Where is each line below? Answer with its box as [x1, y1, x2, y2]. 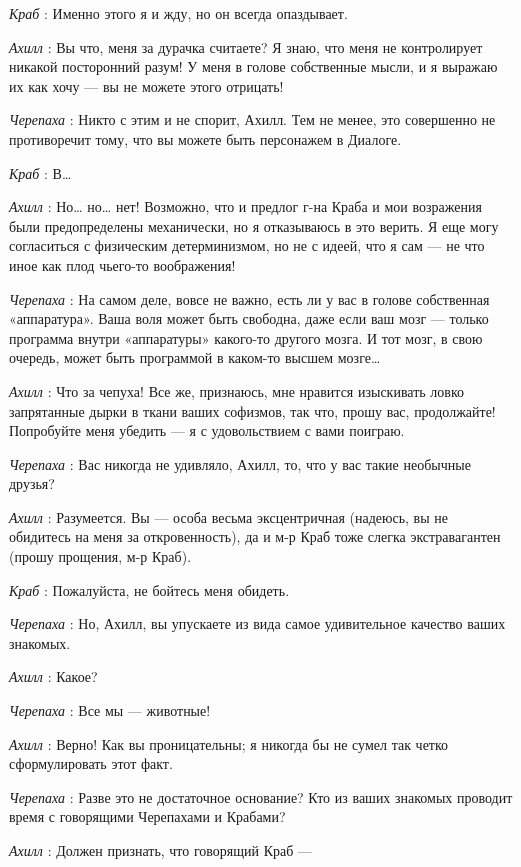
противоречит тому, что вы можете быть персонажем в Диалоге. [9, 128, 402, 149]
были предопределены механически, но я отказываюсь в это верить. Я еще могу [9, 215, 499, 236]
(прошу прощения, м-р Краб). [9, 546, 192, 567]
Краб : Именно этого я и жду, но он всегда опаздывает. [9, 3, 348, 23]
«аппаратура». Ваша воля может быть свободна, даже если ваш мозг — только [9, 308, 489, 329]
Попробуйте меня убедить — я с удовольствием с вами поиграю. [9, 420, 405, 441]
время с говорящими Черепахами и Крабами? [9, 806, 286, 827]
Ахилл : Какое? [9, 666, 98, 687]
